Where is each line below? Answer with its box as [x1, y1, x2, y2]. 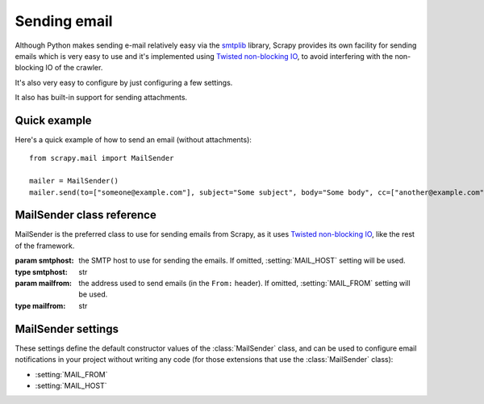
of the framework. [15, 241, 75, 250]
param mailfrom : [15, 279, 73, 288]
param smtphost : [15, 255, 74, 266]
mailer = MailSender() [29, 176, 119, 186]
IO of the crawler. [45, 63, 103, 73]
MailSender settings [15, 322, 119, 335]
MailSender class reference [15, 208, 156, 222]
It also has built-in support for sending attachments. [15, 93, 188, 103]
